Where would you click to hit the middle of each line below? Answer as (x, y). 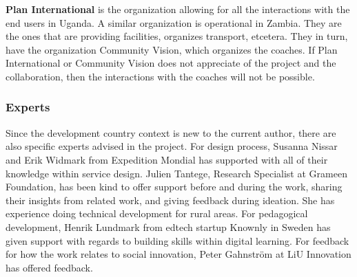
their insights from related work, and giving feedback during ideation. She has (170, 200)
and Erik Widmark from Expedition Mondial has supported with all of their (167, 159)
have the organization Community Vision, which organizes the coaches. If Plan (172, 49)
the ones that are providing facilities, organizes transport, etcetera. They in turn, (177, 36)
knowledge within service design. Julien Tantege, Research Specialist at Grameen (176, 173)
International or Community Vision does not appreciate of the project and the (171, 63)
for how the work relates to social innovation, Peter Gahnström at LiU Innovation (178, 254)
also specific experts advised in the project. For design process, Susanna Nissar (172, 146)
